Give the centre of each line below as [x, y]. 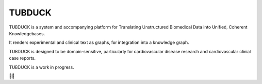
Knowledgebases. [27, 33]
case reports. [22, 58]
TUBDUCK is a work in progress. [42, 67]
